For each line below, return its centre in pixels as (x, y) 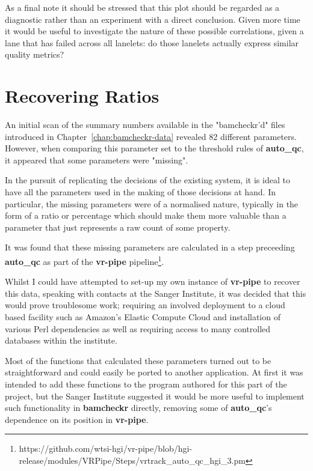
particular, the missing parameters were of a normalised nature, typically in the (152, 203)
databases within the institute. (61, 340)
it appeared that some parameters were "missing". (97, 160)
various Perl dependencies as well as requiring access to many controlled (138, 328)
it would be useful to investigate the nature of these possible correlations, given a (154, 31)
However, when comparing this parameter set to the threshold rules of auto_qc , (154, 148)
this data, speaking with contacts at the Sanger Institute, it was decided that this (156, 293)
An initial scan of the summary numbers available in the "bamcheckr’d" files (145, 125)
